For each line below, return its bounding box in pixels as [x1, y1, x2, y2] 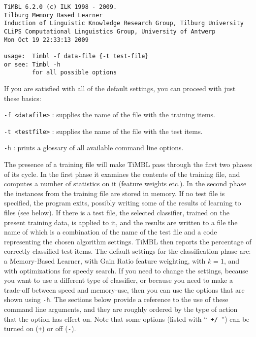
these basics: [4, 93, 41, 103]
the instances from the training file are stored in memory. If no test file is [4, 188, 225, 198]
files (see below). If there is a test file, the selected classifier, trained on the [4, 207, 229, 218]
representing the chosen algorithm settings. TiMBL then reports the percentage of [4, 236, 252, 246]
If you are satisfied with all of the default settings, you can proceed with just [4, 83, 236, 93]
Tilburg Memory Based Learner [4, 11, 103, 19]
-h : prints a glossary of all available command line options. [4, 142, 184, 153]
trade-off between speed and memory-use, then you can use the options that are [4, 284, 245, 295]
